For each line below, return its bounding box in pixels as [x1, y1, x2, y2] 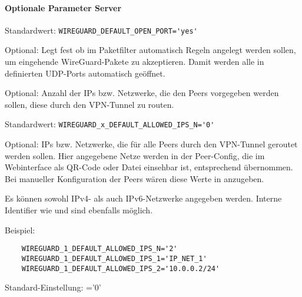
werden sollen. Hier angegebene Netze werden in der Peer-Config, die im [5, 149, 265, 161]
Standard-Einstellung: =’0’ [5, 281, 101, 293]
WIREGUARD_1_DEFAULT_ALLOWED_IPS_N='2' [21, 245, 178, 253]
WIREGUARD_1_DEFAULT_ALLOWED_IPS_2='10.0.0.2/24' [21, 264, 220, 273]
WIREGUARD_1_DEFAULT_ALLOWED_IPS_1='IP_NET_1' [21, 254, 207, 263]
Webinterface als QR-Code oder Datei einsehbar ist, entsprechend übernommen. [5, 161, 293, 173]
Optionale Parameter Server [5, 1, 122, 14]
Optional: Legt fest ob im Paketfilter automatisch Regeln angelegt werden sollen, [5, 44, 296, 56]
